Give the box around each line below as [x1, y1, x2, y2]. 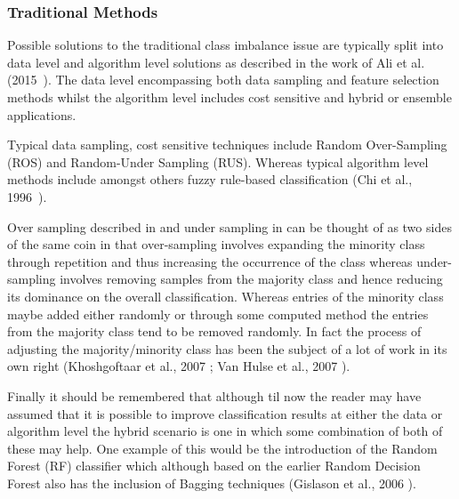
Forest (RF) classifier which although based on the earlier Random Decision [7, 456, 421, 475]
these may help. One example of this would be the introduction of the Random [7, 439, 438, 457]
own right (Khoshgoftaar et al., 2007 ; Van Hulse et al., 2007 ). [7, 357, 350, 375]
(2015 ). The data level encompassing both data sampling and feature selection [7, 70, 439, 89]
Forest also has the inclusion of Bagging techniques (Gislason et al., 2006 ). [7, 473, 416, 492]
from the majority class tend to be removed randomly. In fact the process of [7, 322, 422, 341]
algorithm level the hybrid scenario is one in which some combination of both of [7, 422, 443, 440]
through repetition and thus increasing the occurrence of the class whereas [7, 252, 413, 270]
